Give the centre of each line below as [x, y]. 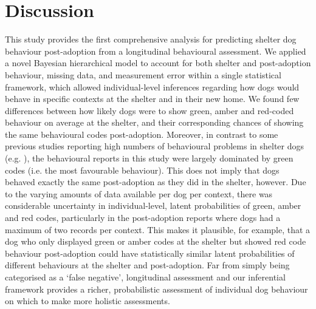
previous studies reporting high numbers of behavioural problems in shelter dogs [155, 146]
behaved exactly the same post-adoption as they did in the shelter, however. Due [156, 182]
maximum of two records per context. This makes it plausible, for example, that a [158, 229]
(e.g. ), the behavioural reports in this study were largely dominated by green [149, 158]
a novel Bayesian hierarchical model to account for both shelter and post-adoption [158, 63]
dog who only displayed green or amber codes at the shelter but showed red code [156, 241]
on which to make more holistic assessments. [88, 301]
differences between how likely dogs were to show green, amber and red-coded [149, 110]
